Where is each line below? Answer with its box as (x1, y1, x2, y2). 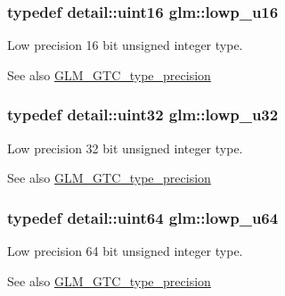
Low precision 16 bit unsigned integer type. (7, 36, 243, 54)
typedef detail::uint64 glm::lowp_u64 (7, 206, 279, 228)
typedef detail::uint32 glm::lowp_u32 (7, 103, 279, 126)
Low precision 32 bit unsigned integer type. (7, 138, 243, 157)
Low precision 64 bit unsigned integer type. (7, 242, 243, 260)
